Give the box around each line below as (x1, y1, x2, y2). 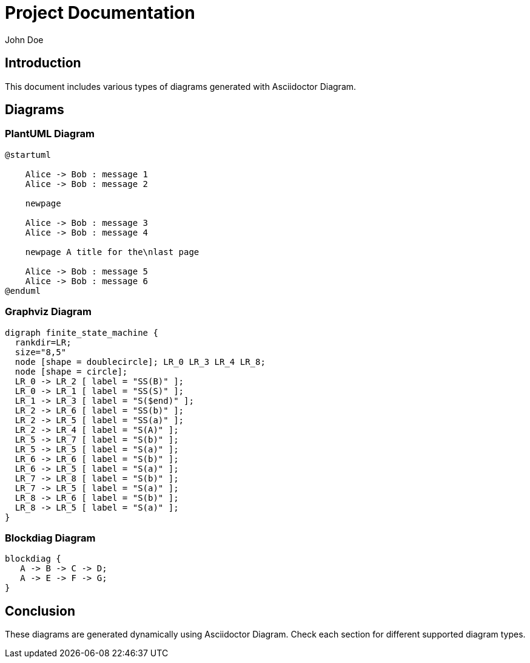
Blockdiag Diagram (5, 531, 96, 544)
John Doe (5, 34, 44, 45)
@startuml (5, 149, 51, 160)
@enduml (5, 285, 41, 296)
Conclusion (5, 603, 76, 619)
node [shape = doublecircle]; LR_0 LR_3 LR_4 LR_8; (15, 356, 266, 367)
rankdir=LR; (15, 337, 72, 347)
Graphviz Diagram (5, 305, 92, 318)
